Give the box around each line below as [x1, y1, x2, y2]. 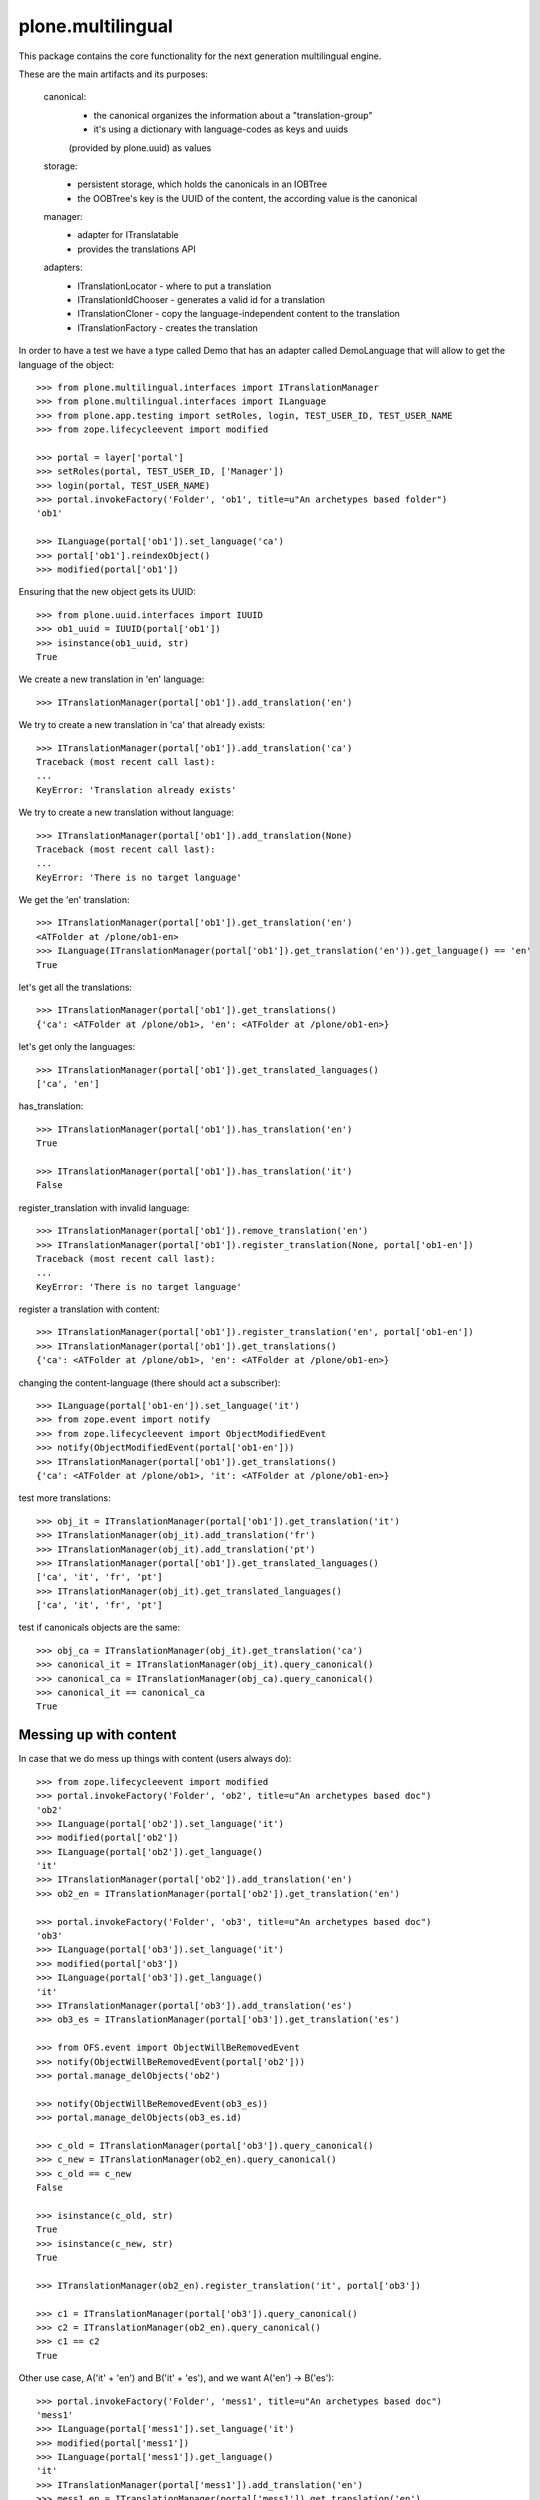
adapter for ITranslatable [77, 229, 179, 241]
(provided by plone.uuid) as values [68, 141, 212, 154]
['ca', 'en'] [36, 1078, 100, 1089]
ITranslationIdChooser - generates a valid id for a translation [77, 294, 325, 306]
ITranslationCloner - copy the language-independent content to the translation [77, 308, 400, 320]
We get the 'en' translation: [18, 894, 130, 906]
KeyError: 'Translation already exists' [36, 784, 237, 795]
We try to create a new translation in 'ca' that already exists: [18, 719, 266, 731]
